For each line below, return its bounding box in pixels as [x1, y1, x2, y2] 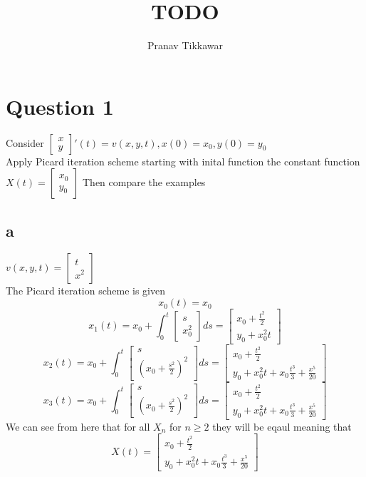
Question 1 [6, 91, 114, 120]
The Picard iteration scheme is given [6, 283, 166, 298]
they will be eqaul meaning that [212, 419, 352, 434]
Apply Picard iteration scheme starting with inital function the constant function [6, 153, 360, 168]
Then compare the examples [82, 175, 206, 190]
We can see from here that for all [6, 419, 150, 434]
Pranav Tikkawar [147, 38, 224, 53]
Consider [6, 135, 44, 150]
